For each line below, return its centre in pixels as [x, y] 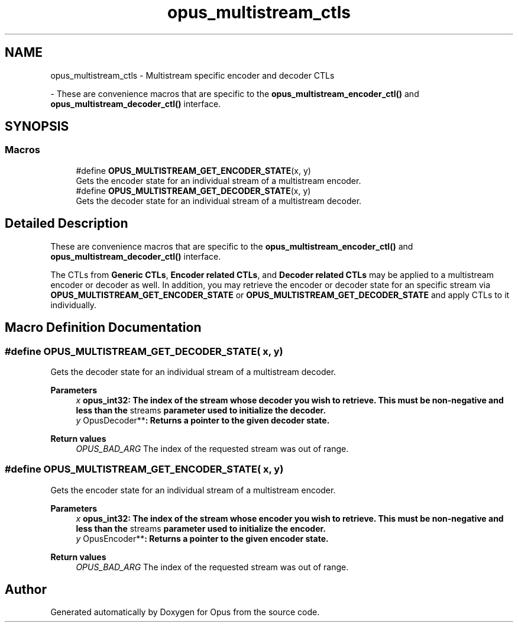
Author [26, 590]
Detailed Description [67, 224]
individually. [74, 305]
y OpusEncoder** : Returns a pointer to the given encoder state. [202, 538]
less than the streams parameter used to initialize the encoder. [201, 528]
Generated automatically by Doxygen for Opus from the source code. [185, 612]
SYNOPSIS [37, 127]
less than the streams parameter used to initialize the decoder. [201, 410]
